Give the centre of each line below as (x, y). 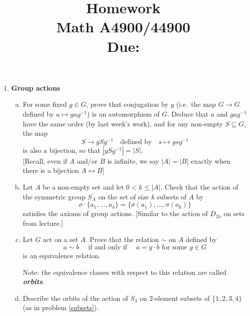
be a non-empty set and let (83, 186)
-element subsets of (181, 298)
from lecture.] (43, 223)
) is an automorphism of (123, 113)
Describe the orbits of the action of (75, 298)
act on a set (60, 239)
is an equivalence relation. (62, 255)
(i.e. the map (196, 104)
